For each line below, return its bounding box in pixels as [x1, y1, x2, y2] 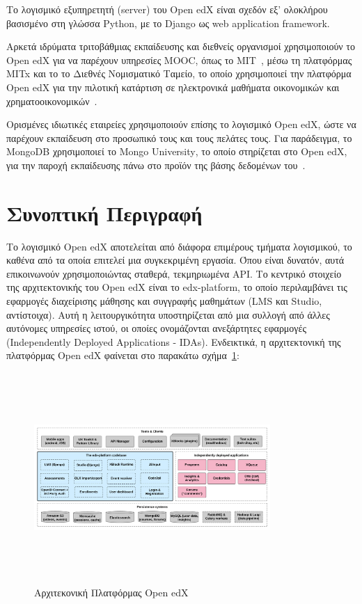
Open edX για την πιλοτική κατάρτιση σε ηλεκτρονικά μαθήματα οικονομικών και [6, 79, 340, 94]
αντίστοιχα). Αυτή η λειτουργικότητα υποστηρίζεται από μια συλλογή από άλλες [6, 307, 330, 321]
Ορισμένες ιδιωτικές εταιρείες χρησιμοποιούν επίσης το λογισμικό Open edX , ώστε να [6, 117, 356, 132]
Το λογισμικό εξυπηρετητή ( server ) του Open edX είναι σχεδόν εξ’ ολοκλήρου [6, 2, 328, 16]
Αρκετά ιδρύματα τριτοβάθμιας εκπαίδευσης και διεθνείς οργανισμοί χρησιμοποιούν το [6, 39, 355, 54]
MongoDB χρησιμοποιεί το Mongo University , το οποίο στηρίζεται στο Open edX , [6, 144, 347, 159]
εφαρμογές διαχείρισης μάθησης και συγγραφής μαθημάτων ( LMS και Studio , [6, 294, 322, 308]
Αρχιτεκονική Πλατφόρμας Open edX [34, 585, 189, 599]
